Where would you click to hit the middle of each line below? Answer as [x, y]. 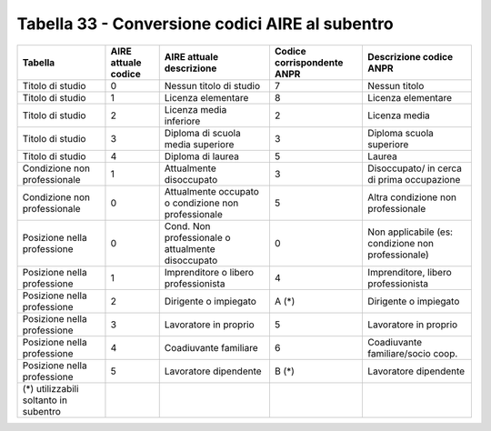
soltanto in [45, 400]
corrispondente [309, 62]
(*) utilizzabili [50, 388]
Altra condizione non [412, 197]
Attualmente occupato [211, 191]
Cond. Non [187, 226]
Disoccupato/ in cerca [415, 168]
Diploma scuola [401, 133]
